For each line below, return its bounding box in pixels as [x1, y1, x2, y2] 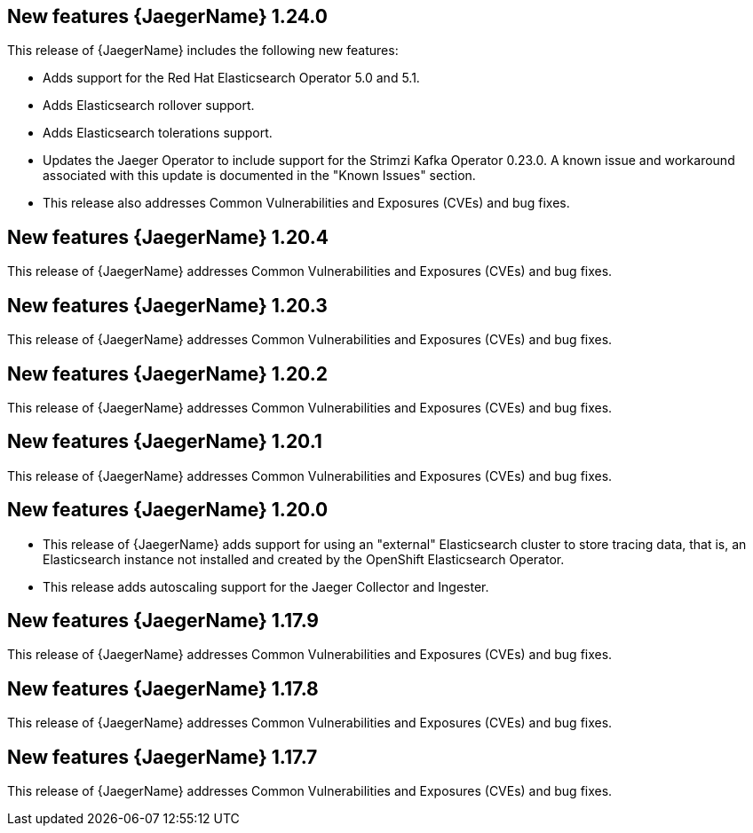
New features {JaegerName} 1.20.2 [7, 362, 328, 385]
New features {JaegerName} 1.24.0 [7, 5, 328, 28]
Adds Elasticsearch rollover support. [43, 98, 255, 114]
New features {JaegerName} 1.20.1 [7, 430, 322, 453]
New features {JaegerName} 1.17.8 [7, 677, 319, 700]
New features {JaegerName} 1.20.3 [7, 294, 328, 317]
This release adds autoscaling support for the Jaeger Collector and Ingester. [43, 578, 489, 594]
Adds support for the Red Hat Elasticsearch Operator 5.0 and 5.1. [43, 70, 420, 86]
